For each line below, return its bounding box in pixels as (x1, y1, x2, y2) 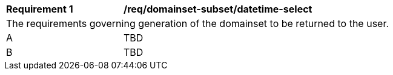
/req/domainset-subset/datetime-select (124, 3, 312, 15)
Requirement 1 (6, 3, 73, 15)
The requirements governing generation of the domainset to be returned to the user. (6, 17, 389, 29)
